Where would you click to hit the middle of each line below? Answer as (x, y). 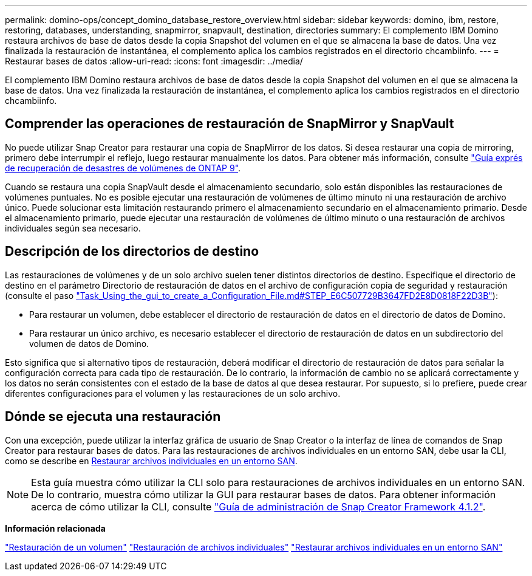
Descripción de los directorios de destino (132, 252)
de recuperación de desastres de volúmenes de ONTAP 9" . (123, 168)
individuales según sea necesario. (73, 228)
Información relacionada (55, 528)
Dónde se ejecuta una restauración (113, 417)
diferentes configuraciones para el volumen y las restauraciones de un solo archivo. (173, 393)
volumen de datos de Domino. (89, 343)
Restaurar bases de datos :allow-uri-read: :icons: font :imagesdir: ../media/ (154, 61)
